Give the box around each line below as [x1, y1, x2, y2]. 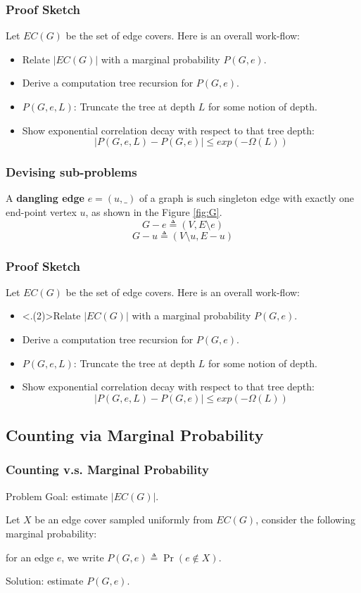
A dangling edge [6, 191, 84, 205]
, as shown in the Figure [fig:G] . [85, 205, 222, 219]
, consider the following [255, 512, 355, 527]
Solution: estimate [6, 573, 84, 588]
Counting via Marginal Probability [6, 424, 264, 446]
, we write [61, 549, 104, 564]
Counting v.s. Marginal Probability [6, 461, 210, 478]
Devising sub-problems [6, 163, 137, 181]
